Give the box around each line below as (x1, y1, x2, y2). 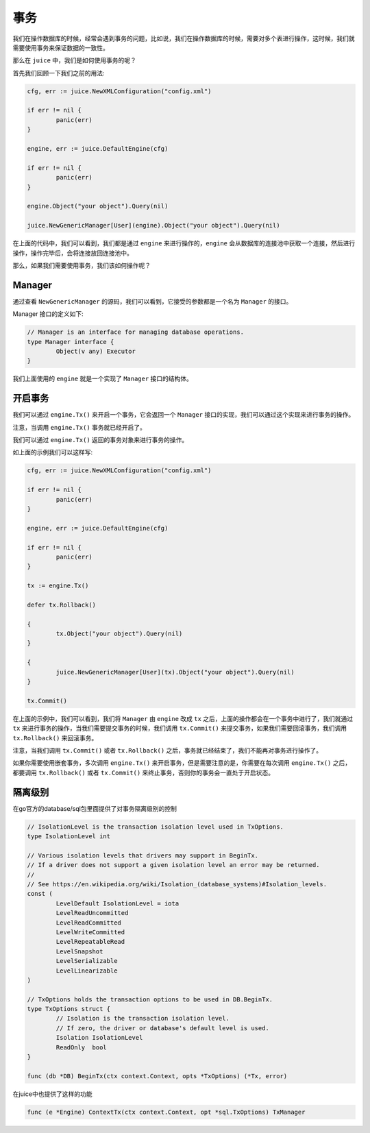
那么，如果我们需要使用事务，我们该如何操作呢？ (12, 261, 151, 269)
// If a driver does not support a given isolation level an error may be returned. (27, 861, 320, 869)
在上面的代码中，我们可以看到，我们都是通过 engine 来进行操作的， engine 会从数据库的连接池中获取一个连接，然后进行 (12, 239, 356, 247)
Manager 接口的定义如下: (12, 310, 84, 318)
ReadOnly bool (56, 1043, 108, 1051)
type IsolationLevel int (27, 833, 111, 840)
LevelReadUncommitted (56, 909, 129, 917)
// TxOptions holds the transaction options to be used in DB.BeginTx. (27, 995, 273, 1003)
